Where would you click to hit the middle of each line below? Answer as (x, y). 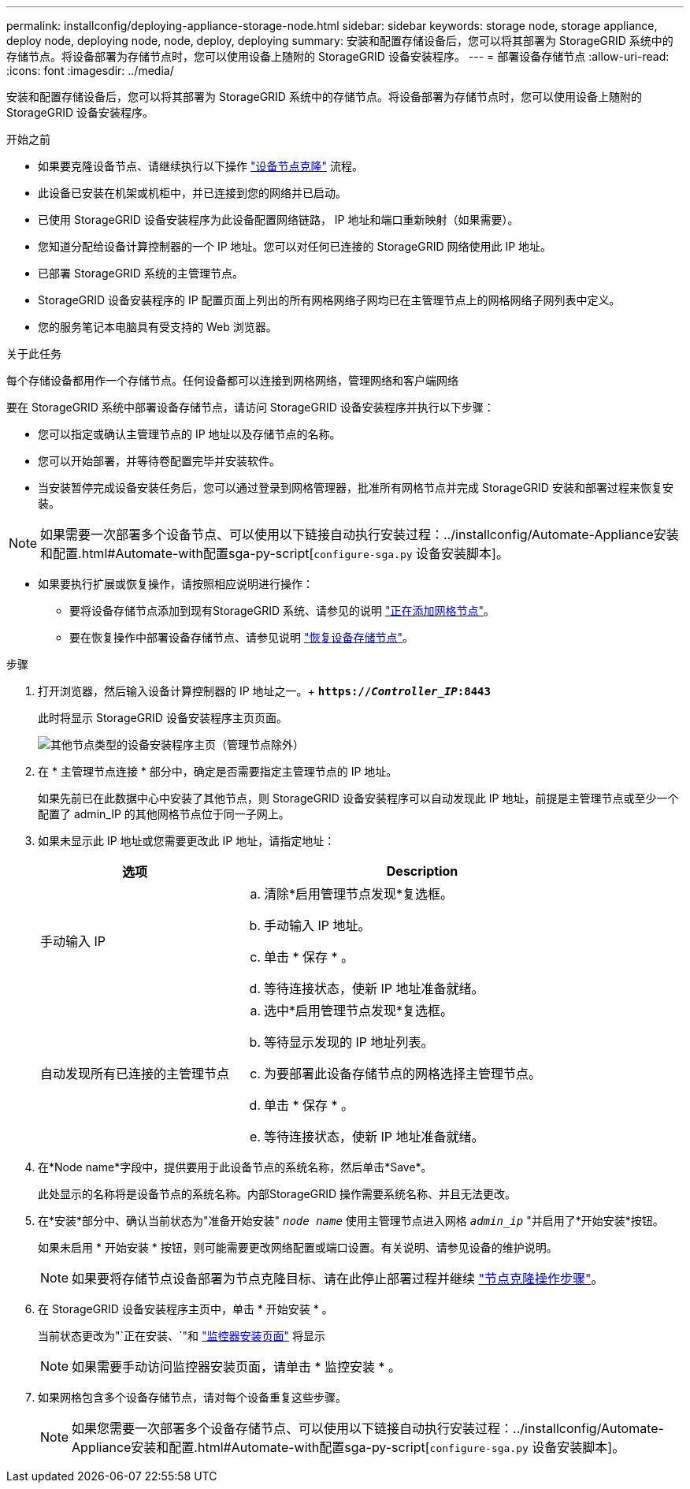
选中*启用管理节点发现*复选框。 (359, 1011)
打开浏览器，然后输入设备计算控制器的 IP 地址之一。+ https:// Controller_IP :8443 (264, 691)
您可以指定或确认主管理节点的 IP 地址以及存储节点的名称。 (189, 434)
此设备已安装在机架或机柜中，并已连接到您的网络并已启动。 (192, 193)
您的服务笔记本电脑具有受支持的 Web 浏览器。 (158, 327)
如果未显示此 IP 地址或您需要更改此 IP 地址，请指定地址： (187, 841)
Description (422, 871)
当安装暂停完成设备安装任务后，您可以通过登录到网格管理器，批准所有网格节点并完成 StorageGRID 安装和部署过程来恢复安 (356, 488)
